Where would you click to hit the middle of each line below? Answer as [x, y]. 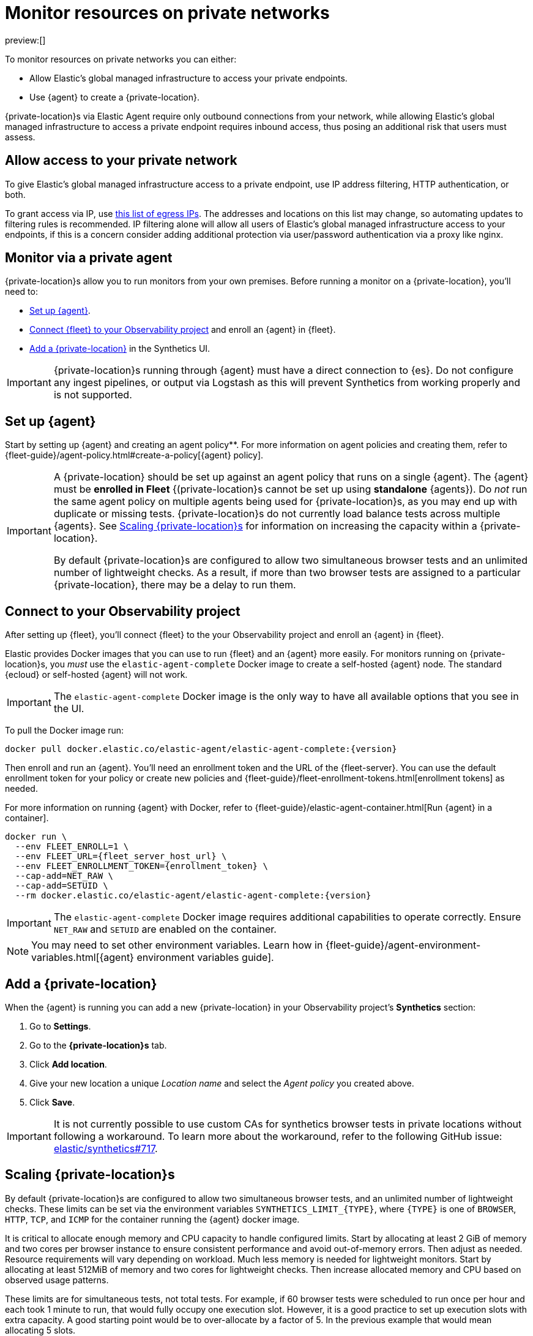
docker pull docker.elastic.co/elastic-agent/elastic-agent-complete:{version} [201, 749]
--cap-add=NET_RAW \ [64, 876]
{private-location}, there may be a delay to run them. [175, 585]
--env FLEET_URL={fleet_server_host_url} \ [121, 856]
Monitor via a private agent [89, 258]
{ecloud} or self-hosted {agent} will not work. [96, 675]
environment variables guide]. [205, 958]
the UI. [69, 709]
